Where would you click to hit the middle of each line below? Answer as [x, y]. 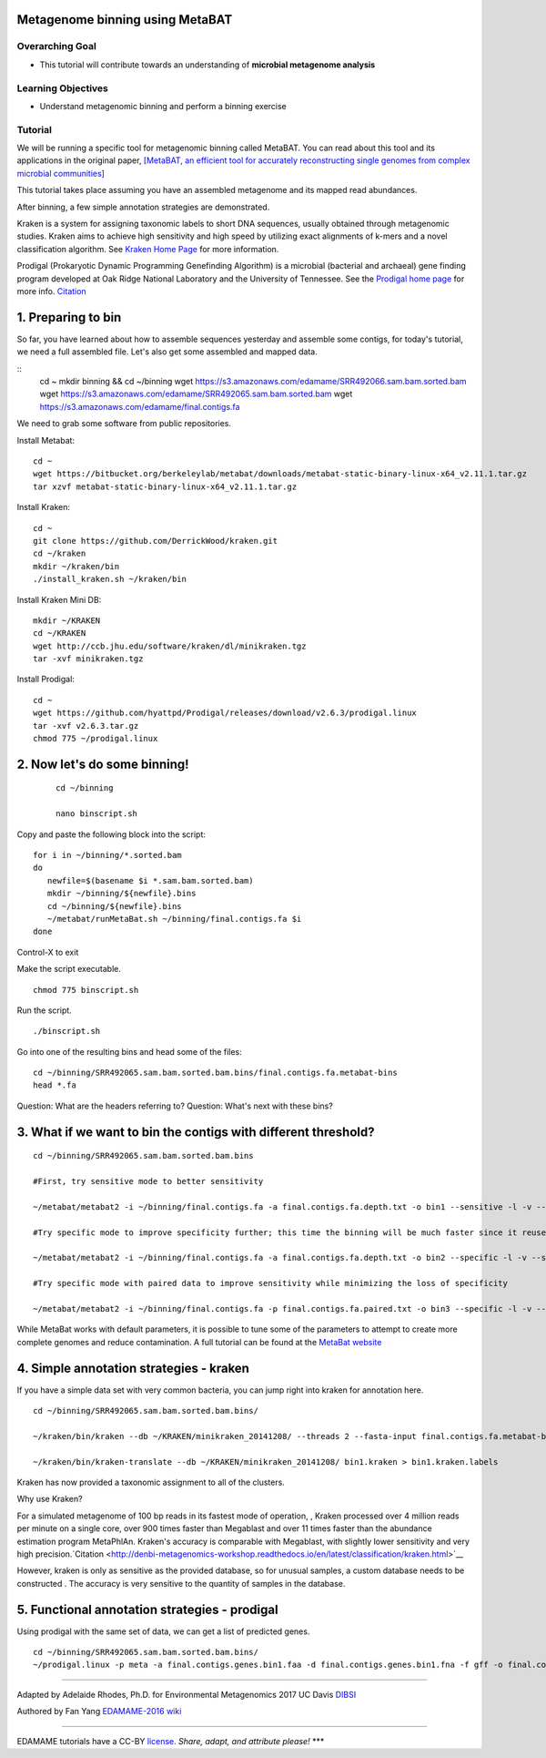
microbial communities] [61, 173]
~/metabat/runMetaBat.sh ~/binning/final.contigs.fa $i [174, 919]
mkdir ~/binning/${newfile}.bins [121, 894]
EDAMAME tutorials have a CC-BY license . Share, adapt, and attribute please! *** [171, 1741]
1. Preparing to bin [69, 317]
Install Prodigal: [45, 680]
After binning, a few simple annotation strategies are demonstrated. [143, 207]
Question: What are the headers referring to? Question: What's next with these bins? [175, 1106]
